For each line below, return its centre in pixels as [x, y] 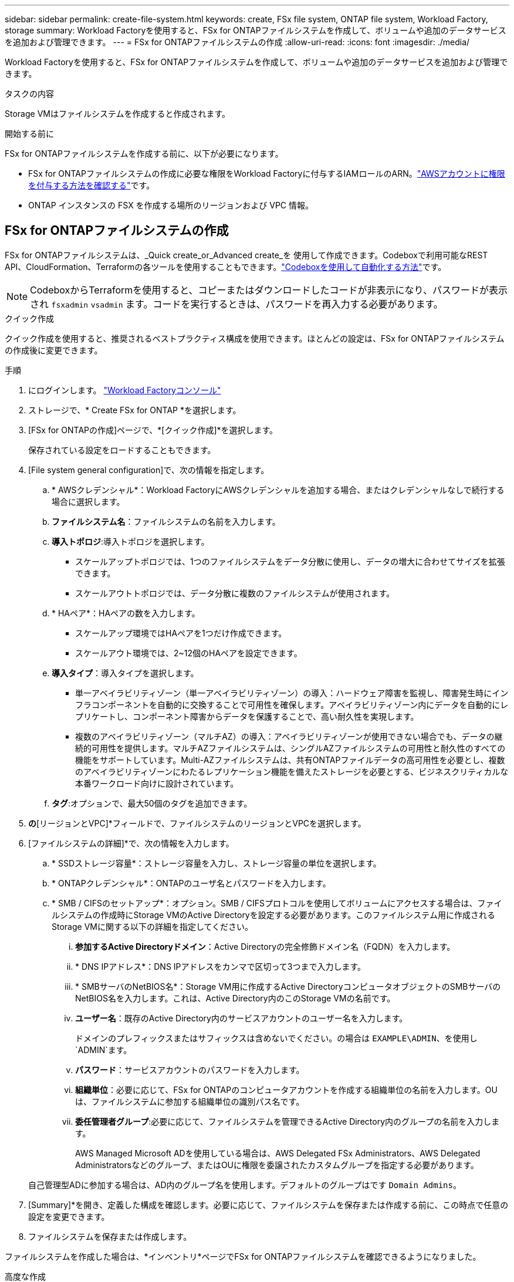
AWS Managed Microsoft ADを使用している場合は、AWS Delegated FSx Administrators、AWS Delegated [278, 1153]
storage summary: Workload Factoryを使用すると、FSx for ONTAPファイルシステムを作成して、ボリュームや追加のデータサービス [256, 30]
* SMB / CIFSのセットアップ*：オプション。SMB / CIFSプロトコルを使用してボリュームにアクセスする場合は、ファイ [277, 903]
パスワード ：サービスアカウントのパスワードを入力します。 [190, 1070]
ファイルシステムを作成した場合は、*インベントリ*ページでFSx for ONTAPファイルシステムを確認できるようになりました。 [243, 1256]
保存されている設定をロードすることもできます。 [122, 450]
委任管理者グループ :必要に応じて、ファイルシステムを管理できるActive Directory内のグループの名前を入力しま [288, 1121]
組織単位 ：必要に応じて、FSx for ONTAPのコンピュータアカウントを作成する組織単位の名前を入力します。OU [286, 1089]
